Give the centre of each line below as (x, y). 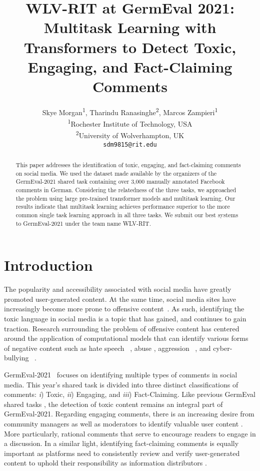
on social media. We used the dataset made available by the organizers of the (116, 173)
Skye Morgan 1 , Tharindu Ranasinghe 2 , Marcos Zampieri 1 (130, 111)
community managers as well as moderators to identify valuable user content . (123, 423)
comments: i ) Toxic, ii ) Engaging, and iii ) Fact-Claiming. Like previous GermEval (130, 394)
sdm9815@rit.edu (130, 144)
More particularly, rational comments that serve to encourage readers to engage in (130, 433)
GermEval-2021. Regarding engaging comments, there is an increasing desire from (129, 414)
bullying (16, 358)
